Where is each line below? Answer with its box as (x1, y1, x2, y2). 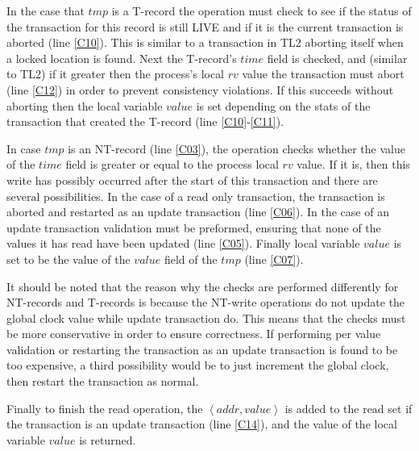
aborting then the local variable (6, 97, 163, 114)
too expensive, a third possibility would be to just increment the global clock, (6, 357, 389, 374)
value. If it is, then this (297, 156, 410, 173)
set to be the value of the (6, 250, 131, 267)
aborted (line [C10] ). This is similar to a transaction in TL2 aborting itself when (6, 34, 404, 51)
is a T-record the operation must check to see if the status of (111, 2, 412, 19)
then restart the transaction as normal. (6, 373, 199, 390)
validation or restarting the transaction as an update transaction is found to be (6, 340, 398, 357)
